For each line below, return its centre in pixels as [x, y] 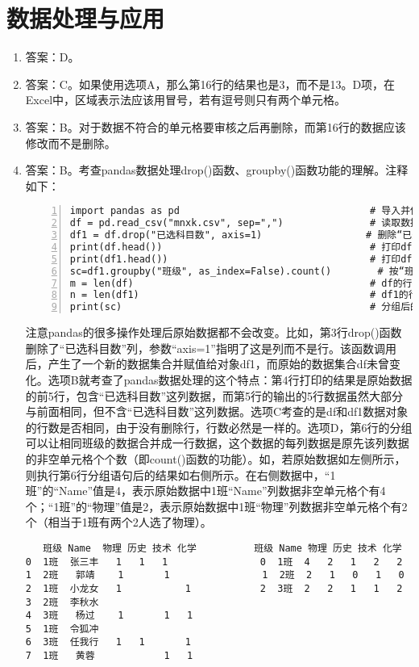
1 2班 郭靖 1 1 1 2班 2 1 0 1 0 [215, 575]
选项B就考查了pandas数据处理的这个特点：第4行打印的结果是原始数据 [230, 379]
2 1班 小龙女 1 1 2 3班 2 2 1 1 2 [214, 588]
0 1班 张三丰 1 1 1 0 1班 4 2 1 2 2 [214, 562]
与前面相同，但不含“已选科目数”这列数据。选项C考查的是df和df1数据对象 [217, 411]
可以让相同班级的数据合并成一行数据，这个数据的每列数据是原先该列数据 [217, 443]
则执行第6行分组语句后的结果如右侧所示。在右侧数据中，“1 [180, 474]
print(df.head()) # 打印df [241, 247]
